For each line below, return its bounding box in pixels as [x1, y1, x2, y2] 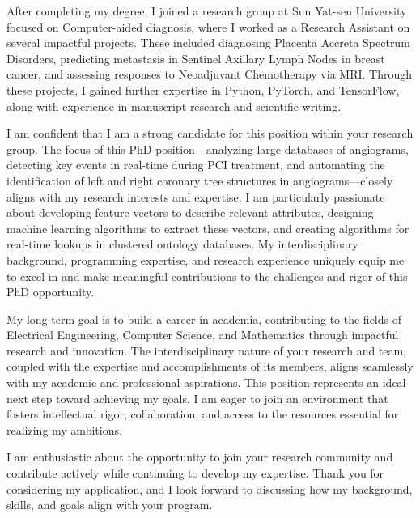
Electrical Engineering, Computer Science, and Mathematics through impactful [6, 326, 399, 343]
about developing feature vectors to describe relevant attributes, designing [6, 204, 374, 221]
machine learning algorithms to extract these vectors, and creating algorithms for [6, 219, 409, 236]
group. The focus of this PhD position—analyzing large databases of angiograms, [6, 140, 409, 157]
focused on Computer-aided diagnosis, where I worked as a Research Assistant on [6, 18, 410, 35]
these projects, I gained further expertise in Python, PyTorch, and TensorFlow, [6, 81, 400, 98]
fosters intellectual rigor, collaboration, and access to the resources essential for [6, 405, 399, 422]
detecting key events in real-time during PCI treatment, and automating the [6, 156, 385, 173]
